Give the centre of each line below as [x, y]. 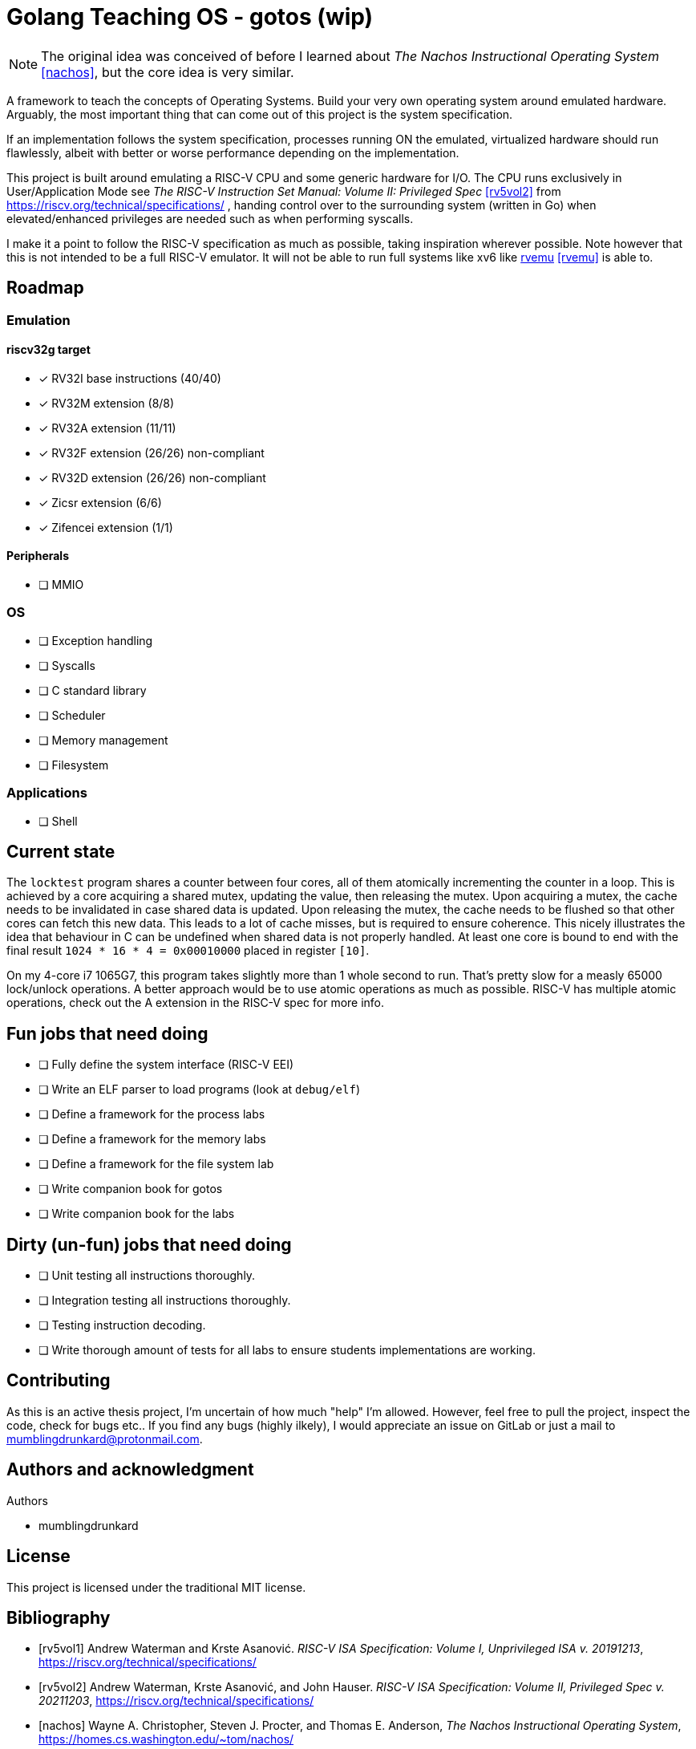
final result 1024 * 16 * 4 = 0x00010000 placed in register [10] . [188, 951]
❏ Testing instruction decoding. [122, 1325]
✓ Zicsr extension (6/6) [100, 502]
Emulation [38, 320]
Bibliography [59, 1618]
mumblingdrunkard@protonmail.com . [105, 1439]
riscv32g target [49, 350]
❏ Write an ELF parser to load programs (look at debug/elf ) [199, 1090]
